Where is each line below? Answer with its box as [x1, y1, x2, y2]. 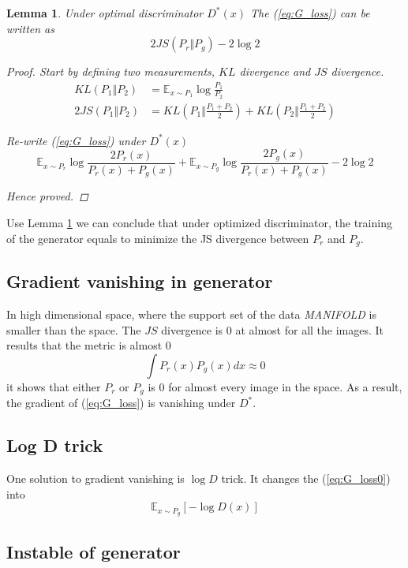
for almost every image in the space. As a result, [168, 378, 402, 394]
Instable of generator [6, 539, 181, 563]
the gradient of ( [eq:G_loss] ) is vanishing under [6, 394, 236, 411]
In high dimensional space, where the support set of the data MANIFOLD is [6, 306, 376, 323]
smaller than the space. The [6, 321, 141, 338]
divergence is [161, 321, 223, 338]
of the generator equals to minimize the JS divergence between [6, 230, 309, 246]
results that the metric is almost [6, 337, 163, 353]
